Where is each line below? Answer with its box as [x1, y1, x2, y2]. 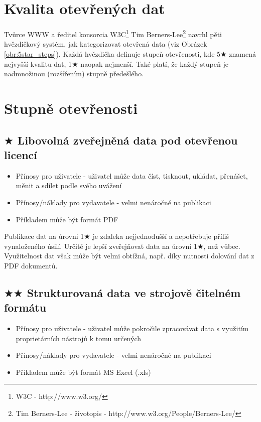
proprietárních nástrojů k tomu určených [16, 333, 141, 343]
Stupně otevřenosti [4, 97, 138, 118]
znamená [229, 48, 256, 59]
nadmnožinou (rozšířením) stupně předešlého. [4, 68, 144, 79]
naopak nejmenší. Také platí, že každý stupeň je [80, 58, 228, 69]
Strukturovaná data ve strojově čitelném [27, 285, 241, 300]
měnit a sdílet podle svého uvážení [16, 180, 122, 191]
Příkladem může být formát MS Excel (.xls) [16, 366, 151, 377]
